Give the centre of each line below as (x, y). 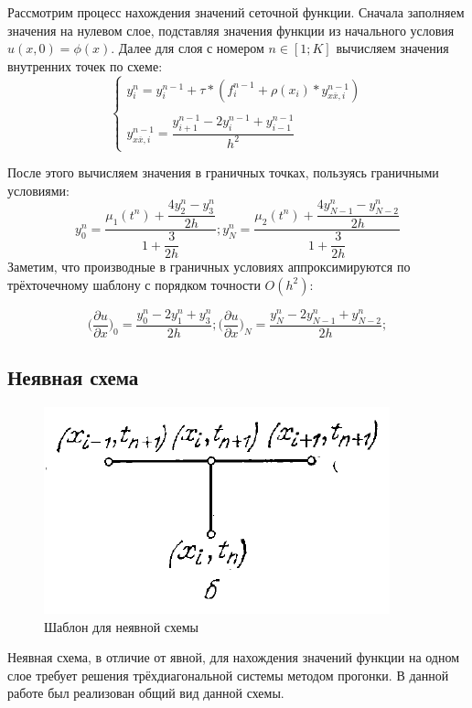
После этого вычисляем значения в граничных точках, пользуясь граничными (223, 172)
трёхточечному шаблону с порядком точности (134, 284)
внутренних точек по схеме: (85, 65)
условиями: (38, 190)
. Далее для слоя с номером (188, 48)
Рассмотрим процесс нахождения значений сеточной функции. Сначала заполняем (236, 12)
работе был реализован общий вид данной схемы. (146, 693)
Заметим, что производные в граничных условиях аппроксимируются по (209, 267)
